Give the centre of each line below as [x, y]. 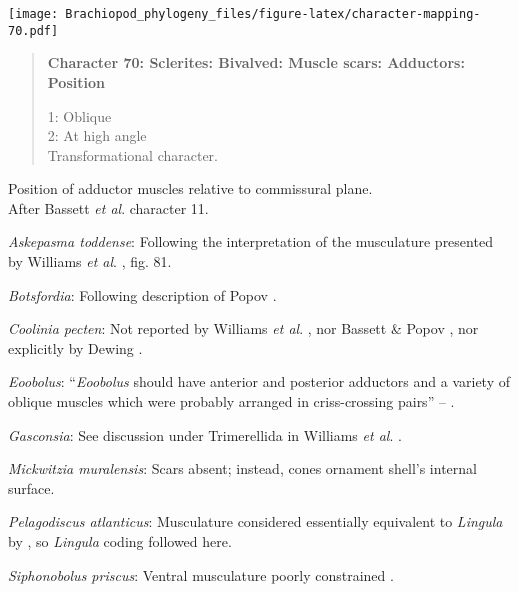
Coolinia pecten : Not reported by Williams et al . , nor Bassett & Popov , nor [243, 328]
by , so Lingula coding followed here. [120, 541]
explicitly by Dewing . [75, 347]
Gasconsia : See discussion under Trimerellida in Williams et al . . [205, 434]
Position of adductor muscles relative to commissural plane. [190, 188]
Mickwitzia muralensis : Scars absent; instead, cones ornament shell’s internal [242, 468]
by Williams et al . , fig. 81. [90, 261]
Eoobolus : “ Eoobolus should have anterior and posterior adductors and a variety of [259, 381]
